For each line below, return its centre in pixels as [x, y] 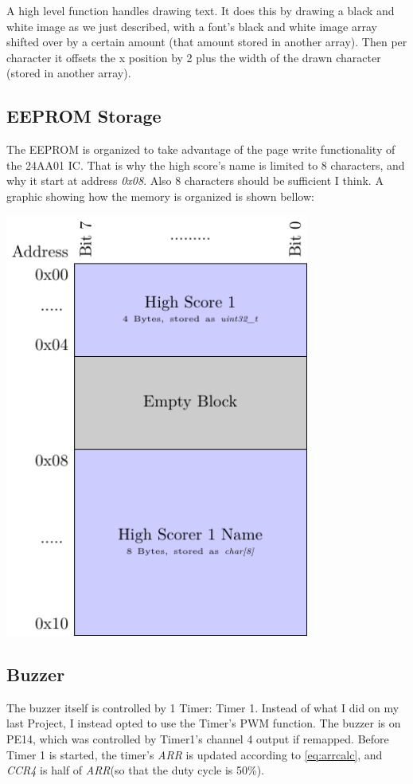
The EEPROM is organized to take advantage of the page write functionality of [201, 149]
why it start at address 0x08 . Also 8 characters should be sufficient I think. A [195, 180]
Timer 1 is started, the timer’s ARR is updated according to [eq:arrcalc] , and [195, 754]
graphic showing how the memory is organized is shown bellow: [160, 196]
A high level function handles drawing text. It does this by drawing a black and [201, 10]
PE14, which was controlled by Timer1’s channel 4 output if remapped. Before [198, 738]
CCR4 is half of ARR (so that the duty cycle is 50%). [135, 770]
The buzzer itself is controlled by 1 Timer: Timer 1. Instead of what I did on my [203, 707]
